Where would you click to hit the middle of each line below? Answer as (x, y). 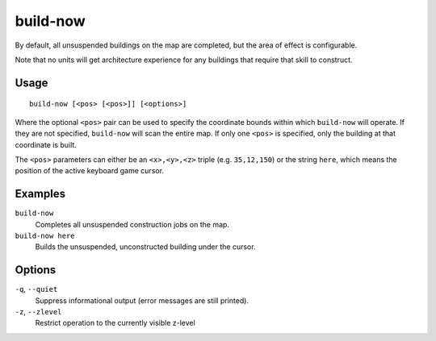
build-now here (45, 235)
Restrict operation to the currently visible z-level (115, 323)
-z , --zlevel (38, 312)
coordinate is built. (46, 144)
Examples (40, 194)
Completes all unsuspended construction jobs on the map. (132, 224)
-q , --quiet (36, 289)
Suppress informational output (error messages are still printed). (142, 300)
